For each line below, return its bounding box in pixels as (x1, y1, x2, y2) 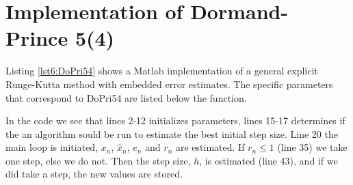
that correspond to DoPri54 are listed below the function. (5, 90, 247, 104)
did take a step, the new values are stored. (5, 167, 183, 181)
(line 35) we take (277, 140, 348, 154)
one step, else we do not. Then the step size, (5, 153, 191, 167)
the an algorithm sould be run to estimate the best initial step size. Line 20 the (5, 126, 338, 141)
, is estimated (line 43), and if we (199, 153, 338, 167)
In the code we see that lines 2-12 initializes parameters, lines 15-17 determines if (5, 113, 345, 128)
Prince (5, 24, 68, 52)
